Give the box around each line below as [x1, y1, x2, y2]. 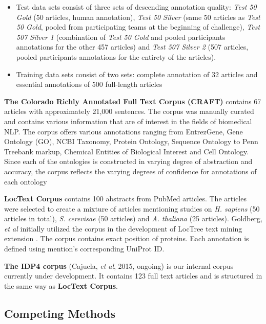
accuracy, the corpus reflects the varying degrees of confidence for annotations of [4, 166, 257, 176]
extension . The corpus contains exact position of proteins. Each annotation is [4, 233, 249, 244]
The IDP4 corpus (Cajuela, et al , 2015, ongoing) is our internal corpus [4, 260, 234, 271]
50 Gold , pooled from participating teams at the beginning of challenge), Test [16, 21, 260, 32]
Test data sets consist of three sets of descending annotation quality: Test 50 [16, 2, 257, 12]
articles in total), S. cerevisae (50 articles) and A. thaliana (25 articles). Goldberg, [4, 213, 262, 224]
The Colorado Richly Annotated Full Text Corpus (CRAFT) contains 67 [4, 96, 261, 106]
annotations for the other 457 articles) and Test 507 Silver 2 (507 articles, [16, 41, 249, 52]
